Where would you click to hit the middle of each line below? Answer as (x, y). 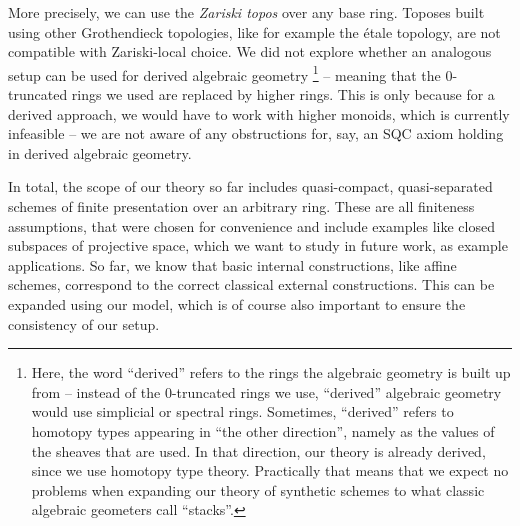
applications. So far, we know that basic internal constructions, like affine (232, 264)
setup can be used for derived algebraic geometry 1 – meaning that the (224, 73)
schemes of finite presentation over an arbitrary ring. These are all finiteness (241, 206)
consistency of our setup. (84, 323)
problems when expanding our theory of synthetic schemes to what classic (258, 489)
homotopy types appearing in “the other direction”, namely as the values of (263, 430)
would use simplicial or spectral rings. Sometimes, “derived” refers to (242, 411)
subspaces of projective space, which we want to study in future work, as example (258, 245)
